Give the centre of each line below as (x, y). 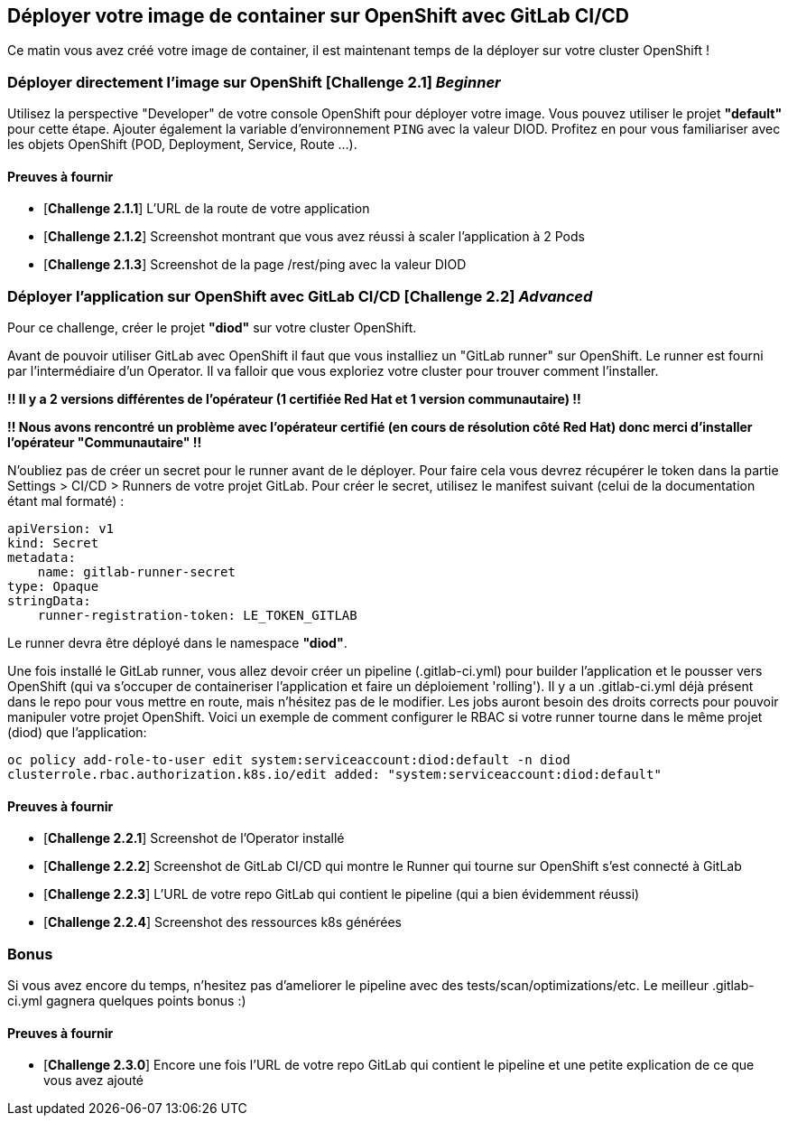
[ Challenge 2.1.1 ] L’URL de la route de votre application (207, 209)
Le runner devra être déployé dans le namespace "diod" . (177, 643)
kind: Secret (53, 543)
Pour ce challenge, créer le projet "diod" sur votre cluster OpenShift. (212, 328)
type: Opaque (53, 587)
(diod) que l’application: (77, 733)
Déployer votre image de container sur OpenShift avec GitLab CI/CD (319, 16)
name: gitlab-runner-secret (136, 572)
